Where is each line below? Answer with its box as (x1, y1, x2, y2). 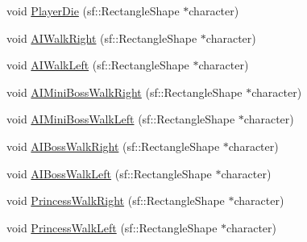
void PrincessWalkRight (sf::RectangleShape (6, 192, 225, 209)
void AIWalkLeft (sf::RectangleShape (6, 56, 189, 73)
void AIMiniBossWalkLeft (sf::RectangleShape (6, 111, 235, 127)
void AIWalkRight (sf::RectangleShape (6, 29, 197, 46)
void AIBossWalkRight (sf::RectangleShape (6, 137, 220, 154)
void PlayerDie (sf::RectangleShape (6, 2, 180, 19)
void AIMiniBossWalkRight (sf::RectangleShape (6, 83, 243, 100)
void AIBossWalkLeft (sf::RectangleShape (6, 165, 212, 181)
